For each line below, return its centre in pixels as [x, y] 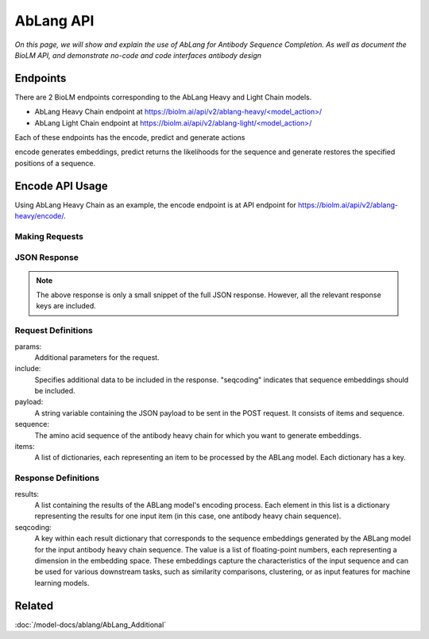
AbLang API [54, 21]
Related [34, 605]
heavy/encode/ [39, 216]
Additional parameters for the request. [97, 357]
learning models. [62, 583]
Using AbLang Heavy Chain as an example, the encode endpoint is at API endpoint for [156, 205]
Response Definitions [57, 478]
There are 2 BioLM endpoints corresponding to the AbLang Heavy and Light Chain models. [163, 97]
